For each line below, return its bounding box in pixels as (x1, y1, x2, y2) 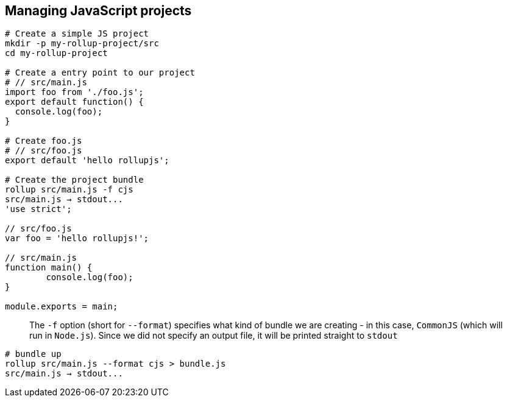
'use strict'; (5, 204, 72, 214)
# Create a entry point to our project (5, 68, 195, 78)
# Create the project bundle (5, 175, 144, 185)
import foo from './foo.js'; (5, 87, 144, 97)
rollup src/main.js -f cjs (5, 185, 133, 195)
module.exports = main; (5, 301, 118, 312)
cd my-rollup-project (5, 48, 108, 58)
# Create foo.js (5, 136, 82, 146)
